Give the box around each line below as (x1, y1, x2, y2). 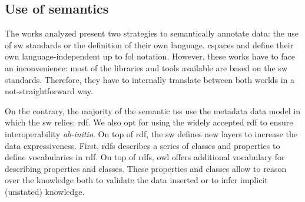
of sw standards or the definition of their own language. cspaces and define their (5, 38, 294, 51)
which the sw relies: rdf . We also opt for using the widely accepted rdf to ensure (5, 116, 293, 128)
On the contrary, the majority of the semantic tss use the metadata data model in (5, 104, 301, 117)
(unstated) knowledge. (5, 185, 85, 197)
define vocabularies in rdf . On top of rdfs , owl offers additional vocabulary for (5, 151, 285, 163)
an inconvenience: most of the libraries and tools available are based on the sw (5, 61, 287, 74)
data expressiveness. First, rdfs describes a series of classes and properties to (5, 139, 280, 151)
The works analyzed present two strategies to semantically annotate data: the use (5, 27, 299, 39)
